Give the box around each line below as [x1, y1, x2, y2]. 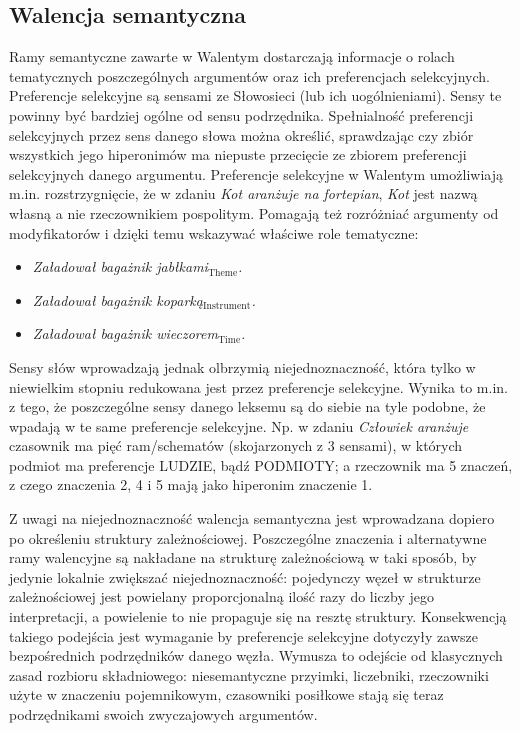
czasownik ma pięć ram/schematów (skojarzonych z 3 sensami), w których [9, 435, 463, 456]
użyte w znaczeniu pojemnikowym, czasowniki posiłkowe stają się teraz [9, 684, 444, 705]
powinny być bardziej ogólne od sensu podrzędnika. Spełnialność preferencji [9, 104, 474, 125]
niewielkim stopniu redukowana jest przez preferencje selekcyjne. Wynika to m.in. [9, 376, 508, 397]
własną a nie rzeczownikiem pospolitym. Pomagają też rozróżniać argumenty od [9, 202, 499, 223]
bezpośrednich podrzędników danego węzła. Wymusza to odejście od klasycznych [9, 645, 503, 666]
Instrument [202, 301, 251, 312]
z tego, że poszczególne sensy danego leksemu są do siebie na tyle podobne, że [9, 396, 486, 417]
